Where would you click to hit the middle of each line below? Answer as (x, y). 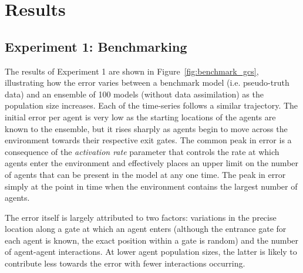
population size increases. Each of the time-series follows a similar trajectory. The (151, 105)
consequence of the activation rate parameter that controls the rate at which (142, 151)
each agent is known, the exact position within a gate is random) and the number (152, 240)
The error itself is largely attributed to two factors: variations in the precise (141, 217)
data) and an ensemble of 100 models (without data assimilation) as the (134, 94)
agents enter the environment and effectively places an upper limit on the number (152, 163)
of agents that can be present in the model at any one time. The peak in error (145, 174)
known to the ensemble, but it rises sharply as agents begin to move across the (146, 128)
